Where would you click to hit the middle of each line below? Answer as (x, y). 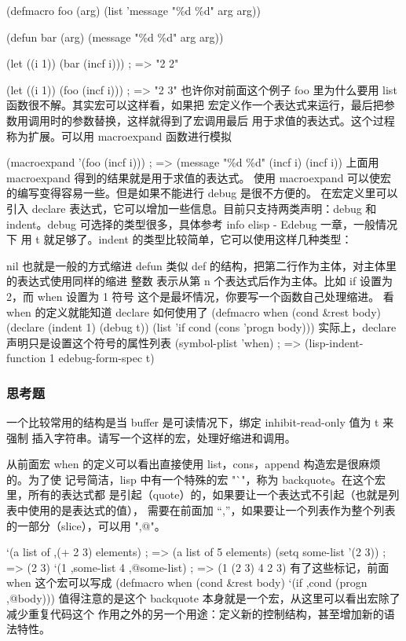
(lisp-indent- (334, 342)
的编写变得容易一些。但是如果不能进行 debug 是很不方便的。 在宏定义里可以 (202, 193)
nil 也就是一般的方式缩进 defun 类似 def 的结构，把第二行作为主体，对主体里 (202, 265)
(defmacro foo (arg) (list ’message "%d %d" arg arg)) (134, 10)
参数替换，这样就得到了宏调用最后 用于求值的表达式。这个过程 (233, 120)
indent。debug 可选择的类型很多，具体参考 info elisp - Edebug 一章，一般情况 (202, 223)
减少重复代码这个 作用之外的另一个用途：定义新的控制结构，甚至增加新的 (195, 613)
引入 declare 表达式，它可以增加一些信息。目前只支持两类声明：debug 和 (192, 208)
